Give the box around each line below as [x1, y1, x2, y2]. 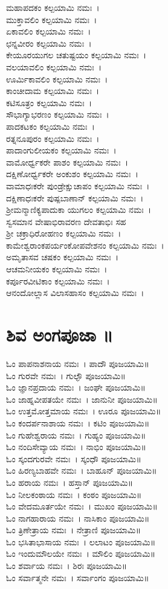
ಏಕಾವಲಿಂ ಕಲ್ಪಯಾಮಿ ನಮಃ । [6, 25, 91, 38]
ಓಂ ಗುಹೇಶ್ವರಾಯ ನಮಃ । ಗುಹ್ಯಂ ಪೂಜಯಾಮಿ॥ [6, 428, 146, 441]
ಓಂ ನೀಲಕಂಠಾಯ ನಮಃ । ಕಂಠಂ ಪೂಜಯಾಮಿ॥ [6, 488, 142, 500]
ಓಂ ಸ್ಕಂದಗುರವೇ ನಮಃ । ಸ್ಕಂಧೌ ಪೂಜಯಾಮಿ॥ [6, 452, 141, 465]
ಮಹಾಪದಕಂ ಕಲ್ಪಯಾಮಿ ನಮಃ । [6, 1, 100, 13]
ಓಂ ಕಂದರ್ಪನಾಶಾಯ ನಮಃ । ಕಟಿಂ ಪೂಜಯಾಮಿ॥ [6, 416, 150, 429]
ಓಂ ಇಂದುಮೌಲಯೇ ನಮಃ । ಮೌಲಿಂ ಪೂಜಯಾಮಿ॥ [6, 547, 156, 560]
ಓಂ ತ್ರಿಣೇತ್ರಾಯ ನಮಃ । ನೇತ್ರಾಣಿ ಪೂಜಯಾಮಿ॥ [6, 523, 141, 536]
